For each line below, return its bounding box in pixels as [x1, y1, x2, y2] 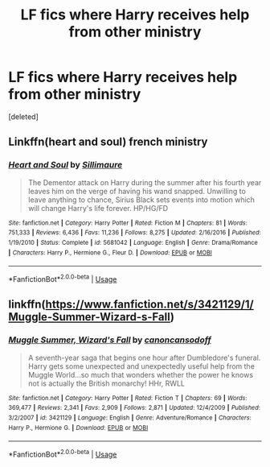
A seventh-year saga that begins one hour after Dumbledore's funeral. [27, 353, 261, 362]
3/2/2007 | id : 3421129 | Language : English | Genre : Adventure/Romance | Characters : [8, 413, 252, 422]
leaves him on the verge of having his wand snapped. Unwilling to [27, 186, 247, 196]
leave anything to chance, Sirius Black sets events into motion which [27, 195, 256, 205]
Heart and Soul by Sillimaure [8, 159, 123, 171]
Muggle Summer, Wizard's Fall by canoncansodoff [8, 334, 211, 345]
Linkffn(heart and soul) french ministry [8, 135, 208, 149]
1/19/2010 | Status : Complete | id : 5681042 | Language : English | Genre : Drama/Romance [8, 238, 259, 246]
